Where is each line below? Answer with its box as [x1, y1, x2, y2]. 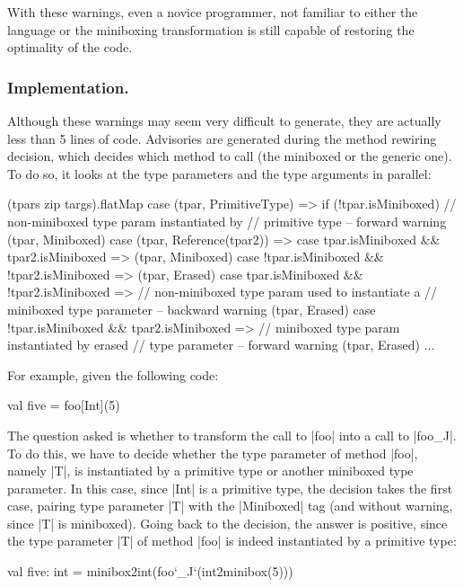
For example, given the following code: [7, 365, 219, 384]
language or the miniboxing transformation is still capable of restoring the [7, 20, 415, 39]
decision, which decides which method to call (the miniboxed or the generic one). [7, 147, 452, 165]
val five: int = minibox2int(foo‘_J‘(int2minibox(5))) [7, 562, 293, 581]
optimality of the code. [7, 38, 133, 57]
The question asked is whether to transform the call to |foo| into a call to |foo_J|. [7, 425, 457, 444]
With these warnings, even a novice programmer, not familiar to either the [7, 3, 418, 21]
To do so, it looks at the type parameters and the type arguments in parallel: [7, 164, 432, 182]
